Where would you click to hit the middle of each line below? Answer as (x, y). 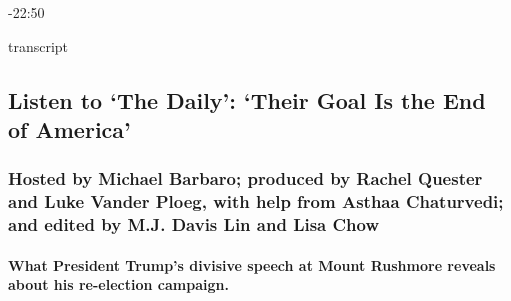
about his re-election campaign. (118, 284)
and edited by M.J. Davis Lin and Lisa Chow (194, 224)
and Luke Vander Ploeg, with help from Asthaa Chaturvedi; (256, 201)
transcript (38, 45)
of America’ (69, 128)
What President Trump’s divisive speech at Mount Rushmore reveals (252, 264)
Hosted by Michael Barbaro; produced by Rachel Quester (245, 178)
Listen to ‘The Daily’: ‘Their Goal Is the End (247, 99)
